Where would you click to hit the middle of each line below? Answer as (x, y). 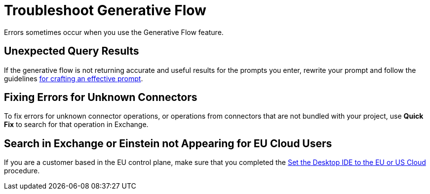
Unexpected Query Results (72, 51)
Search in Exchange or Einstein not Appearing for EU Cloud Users (168, 143)
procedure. (22, 171)
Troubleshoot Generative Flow (105, 10)
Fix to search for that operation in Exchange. (76, 125)
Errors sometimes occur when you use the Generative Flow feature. (114, 32)
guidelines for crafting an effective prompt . (74, 78)
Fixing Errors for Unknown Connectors (101, 97)
